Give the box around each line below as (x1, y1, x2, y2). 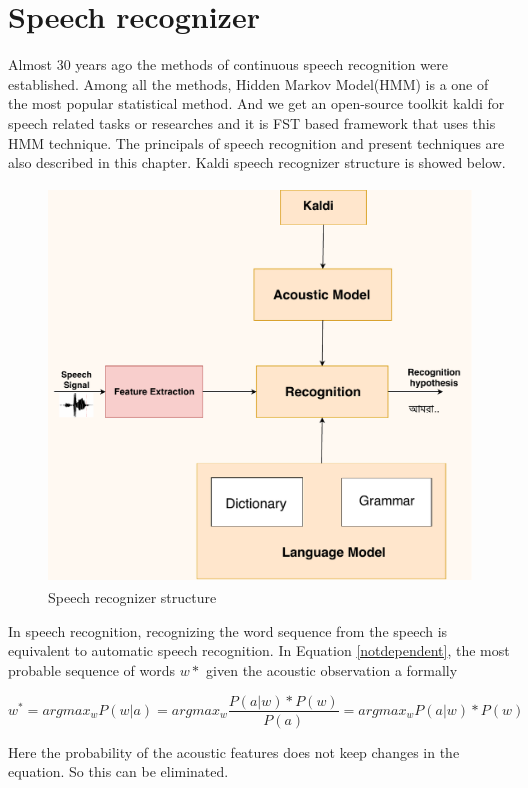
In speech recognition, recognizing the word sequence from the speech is (8, 620, 448, 641)
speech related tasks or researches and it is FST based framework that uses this (8, 112, 496, 133)
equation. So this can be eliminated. (8, 761, 229, 782)
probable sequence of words (8, 659, 176, 680)
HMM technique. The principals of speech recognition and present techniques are (8, 132, 505, 153)
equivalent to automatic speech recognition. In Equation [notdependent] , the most (8, 640, 510, 661)
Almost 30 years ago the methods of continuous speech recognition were (8, 54, 448, 75)
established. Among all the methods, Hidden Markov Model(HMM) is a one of (8, 73, 489, 94)
